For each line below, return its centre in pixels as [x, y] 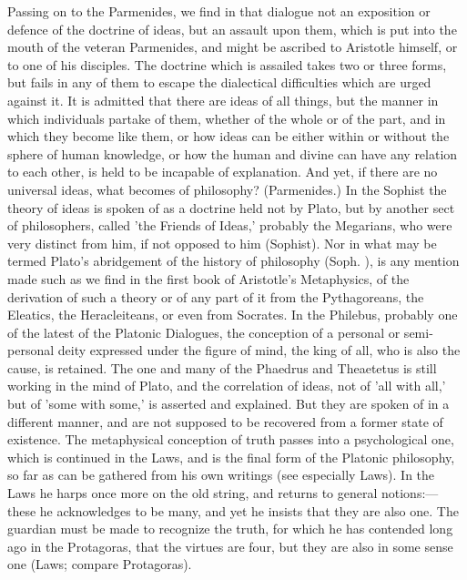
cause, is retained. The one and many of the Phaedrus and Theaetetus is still [222, 367]
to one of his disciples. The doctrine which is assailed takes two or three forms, [227, 64]
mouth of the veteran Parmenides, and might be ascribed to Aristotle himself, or [233, 47]
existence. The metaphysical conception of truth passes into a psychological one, [231, 439]
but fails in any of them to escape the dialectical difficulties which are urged [219, 82]
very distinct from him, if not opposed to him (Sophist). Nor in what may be [222, 243]
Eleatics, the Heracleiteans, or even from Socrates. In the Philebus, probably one [233, 315]
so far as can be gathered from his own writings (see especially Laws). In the [221, 475]
